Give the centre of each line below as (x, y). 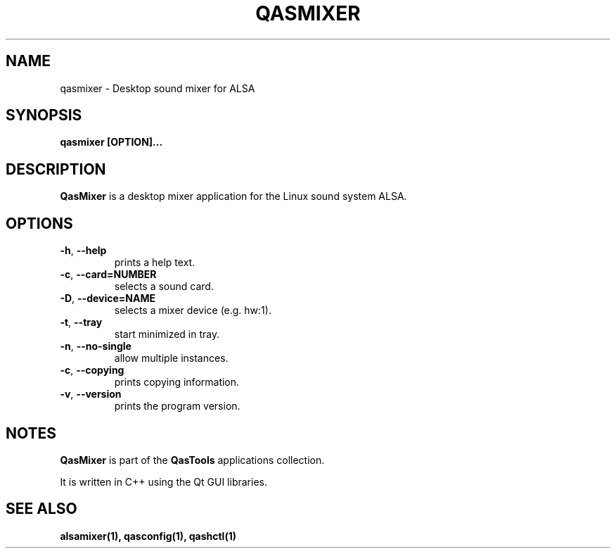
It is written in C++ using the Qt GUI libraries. (163, 481)
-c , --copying (92, 370)
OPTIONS (39, 223)
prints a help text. (155, 263)
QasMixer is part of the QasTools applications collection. (192, 460)
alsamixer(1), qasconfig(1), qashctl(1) (148, 536)
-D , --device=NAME (108, 298)
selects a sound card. (164, 287)
